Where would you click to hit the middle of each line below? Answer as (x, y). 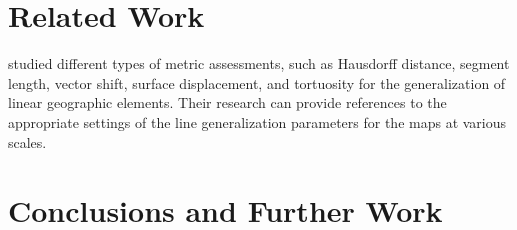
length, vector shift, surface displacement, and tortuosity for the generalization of (257, 82)
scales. (27, 141)
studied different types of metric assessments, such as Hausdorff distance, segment (259, 63)
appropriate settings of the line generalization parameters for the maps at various (257, 121)
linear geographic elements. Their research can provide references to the (227, 102)
